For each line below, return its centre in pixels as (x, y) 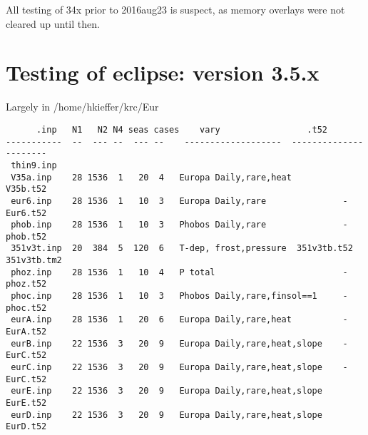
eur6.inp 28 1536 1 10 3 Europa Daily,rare (139, 201)
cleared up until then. (53, 23)
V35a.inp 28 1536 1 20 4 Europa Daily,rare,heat (151, 177)
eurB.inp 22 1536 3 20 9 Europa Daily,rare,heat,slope (167, 343)
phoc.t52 (26, 308)
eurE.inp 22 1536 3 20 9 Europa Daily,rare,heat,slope (167, 391)
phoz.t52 (26, 284)
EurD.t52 (26, 427)
